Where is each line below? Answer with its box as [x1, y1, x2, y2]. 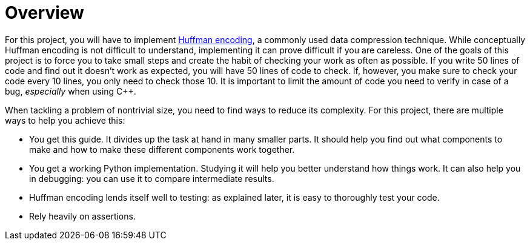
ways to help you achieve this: [5, 115, 125, 126]
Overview [5, 2, 84, 23]
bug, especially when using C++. [5, 86, 136, 96]
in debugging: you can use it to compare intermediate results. [29, 173, 274, 184]
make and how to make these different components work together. [29, 144, 295, 155]
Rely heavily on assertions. [29, 210, 136, 221]
